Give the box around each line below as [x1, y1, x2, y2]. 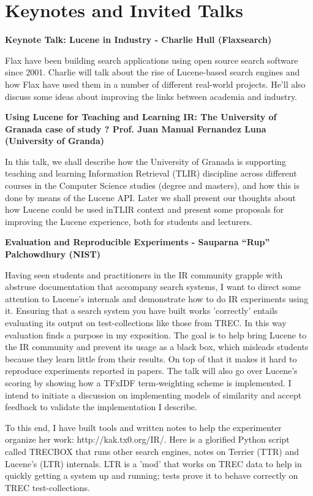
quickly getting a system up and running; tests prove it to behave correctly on [5, 469, 298, 482]
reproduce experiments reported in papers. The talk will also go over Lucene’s [5, 364, 298, 377]
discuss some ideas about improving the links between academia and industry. [5, 90, 298, 102]
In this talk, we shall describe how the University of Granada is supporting [5, 155, 286, 167]
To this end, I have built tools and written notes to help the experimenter [5, 421, 282, 433]
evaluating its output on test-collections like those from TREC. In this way [5, 316, 287, 329]
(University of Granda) [5, 134, 105, 147]
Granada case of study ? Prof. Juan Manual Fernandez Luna [5, 122, 266, 135]
